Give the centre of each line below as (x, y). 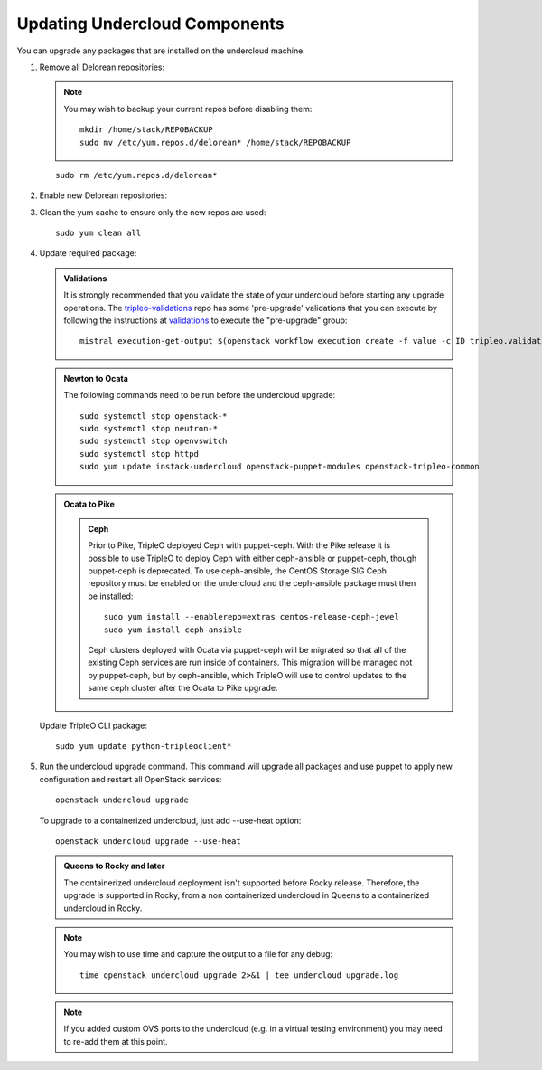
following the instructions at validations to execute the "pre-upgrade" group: (206, 320)
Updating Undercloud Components (150, 24)
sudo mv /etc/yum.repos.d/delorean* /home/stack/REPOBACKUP (215, 142)
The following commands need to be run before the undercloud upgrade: (200, 395)
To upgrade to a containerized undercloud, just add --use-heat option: (170, 820)
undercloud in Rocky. (103, 908)
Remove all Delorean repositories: (102, 67)
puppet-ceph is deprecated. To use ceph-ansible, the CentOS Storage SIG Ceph (238, 571)
